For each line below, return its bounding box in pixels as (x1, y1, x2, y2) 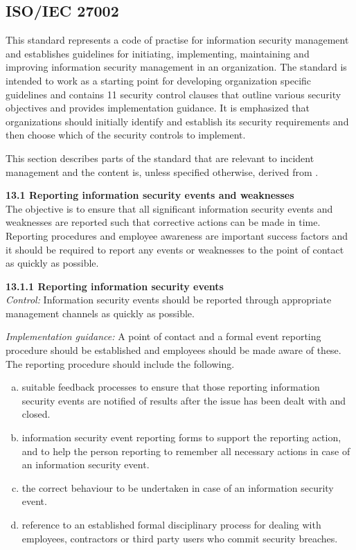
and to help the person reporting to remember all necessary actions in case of (21, 443, 350, 458)
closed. (21, 407, 51, 421)
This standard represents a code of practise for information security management (6, 33, 349, 47)
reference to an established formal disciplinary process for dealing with (21, 517, 321, 532)
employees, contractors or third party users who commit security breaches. (21, 531, 338, 545)
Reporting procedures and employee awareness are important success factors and (6, 228, 348, 242)
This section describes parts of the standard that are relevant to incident (6, 150, 314, 165)
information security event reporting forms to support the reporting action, (21, 430, 341, 445)
